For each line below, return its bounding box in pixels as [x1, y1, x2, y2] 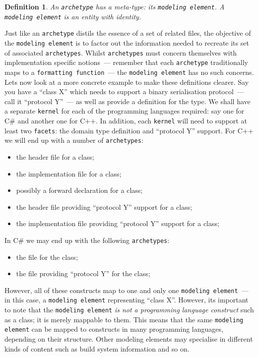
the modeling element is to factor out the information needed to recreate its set [4, 37, 249, 48]
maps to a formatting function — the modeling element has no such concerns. [4, 66, 254, 77]
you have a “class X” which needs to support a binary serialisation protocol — [4, 86, 244, 97]
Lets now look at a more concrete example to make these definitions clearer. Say [4, 76, 249, 87]
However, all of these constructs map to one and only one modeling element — [4, 285, 249, 295]
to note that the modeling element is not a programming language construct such [4, 304, 254, 315]
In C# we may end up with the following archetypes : [4, 235, 170, 245]
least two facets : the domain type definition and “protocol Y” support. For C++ [4, 125, 254, 135]
